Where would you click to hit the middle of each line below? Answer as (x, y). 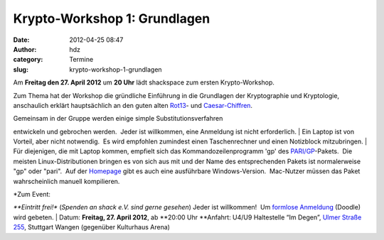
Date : (21, 40)
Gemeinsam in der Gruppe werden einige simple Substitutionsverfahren (118, 119)
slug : (21, 69)
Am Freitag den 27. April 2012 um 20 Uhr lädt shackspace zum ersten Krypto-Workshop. (144, 82)
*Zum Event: (32, 195)
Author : (25, 49)
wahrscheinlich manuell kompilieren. (66, 181)
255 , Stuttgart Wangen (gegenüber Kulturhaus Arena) (92, 227)
